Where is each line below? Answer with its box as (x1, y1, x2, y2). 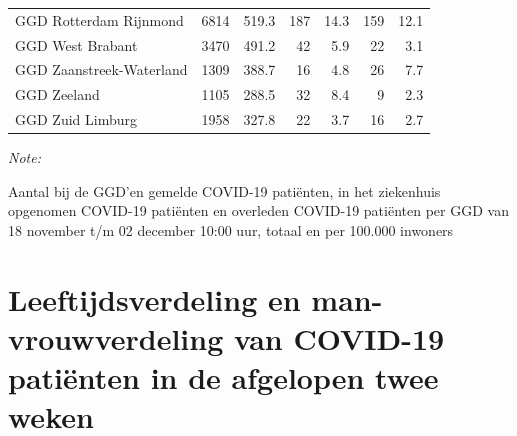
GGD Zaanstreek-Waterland (15, 59, 188, 80)
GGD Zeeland (15, 84, 100, 105)
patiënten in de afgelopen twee (8, 357, 439, 398)
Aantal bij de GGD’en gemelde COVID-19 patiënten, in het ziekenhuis (8, 180, 441, 201)
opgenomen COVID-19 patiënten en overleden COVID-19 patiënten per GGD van (8, 200, 509, 221)
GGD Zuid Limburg (15, 109, 137, 130)
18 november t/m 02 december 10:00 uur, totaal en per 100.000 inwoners (8, 220, 454, 240)
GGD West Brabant (15, 34, 138, 55)
